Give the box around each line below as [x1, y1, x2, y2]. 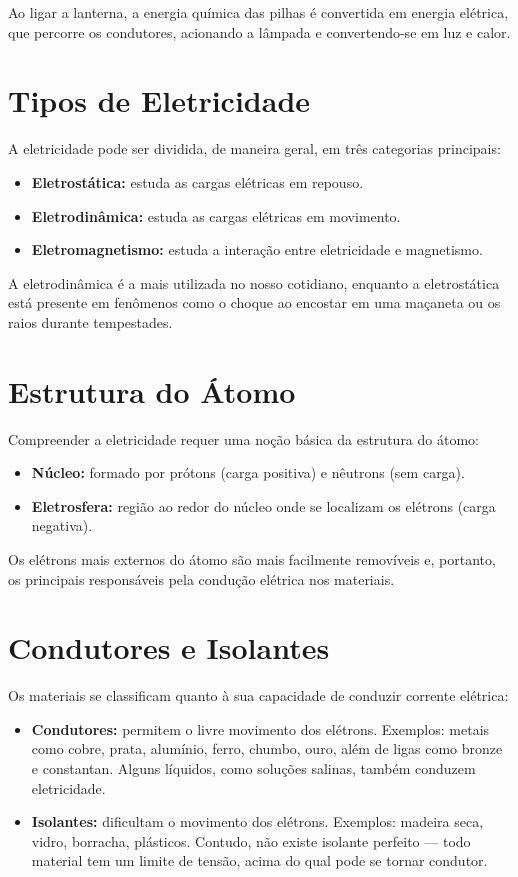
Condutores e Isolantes [8, 627, 330, 668]
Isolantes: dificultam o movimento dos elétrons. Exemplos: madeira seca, [31, 811, 484, 832]
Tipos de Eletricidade [8, 80, 311, 121]
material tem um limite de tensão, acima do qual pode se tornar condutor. [31, 850, 488, 871]
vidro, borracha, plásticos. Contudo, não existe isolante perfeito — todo [31, 830, 471, 851]
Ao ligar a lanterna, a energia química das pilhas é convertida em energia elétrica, [8, 2, 509, 22]
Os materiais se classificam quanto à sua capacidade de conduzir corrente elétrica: [8, 685, 509, 706]
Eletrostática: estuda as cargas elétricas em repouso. [31, 171, 364, 192]
